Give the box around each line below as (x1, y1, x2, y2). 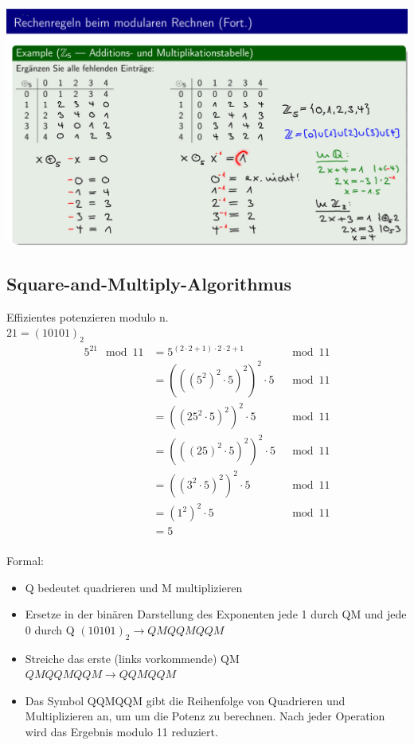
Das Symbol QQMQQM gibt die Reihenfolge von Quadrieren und (25, 692, 346, 708)
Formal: (6, 552, 44, 569)
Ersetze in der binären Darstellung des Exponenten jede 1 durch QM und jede (25, 606, 407, 622)
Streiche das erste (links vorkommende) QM (25, 649, 240, 666)
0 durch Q (25, 621, 75, 638)
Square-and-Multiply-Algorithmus (6, 271, 292, 295)
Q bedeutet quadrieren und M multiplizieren (25, 579, 243, 595)
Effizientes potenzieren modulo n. (6, 308, 169, 325)
